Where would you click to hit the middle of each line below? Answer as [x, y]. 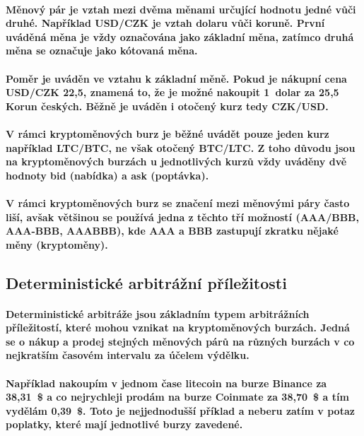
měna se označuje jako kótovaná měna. [102, 51]
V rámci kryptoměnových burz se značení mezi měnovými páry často [178, 202]
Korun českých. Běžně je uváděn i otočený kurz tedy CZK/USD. [167, 106]
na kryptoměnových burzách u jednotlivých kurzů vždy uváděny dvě [176, 161]
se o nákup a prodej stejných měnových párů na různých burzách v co [180, 341]
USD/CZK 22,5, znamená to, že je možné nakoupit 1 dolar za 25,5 [172, 92]
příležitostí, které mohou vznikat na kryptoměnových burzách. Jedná [178, 328]
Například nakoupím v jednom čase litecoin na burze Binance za [166, 383]
